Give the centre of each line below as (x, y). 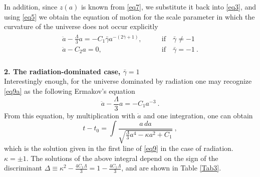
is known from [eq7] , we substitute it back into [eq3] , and (169, 7)
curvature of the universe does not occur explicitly (81, 26)
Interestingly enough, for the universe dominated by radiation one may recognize (128, 81)
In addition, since (31, 7)
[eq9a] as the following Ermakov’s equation (70, 91)
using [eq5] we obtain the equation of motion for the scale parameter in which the (129, 16)
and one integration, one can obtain (198, 115)
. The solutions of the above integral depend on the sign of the (122, 158)
